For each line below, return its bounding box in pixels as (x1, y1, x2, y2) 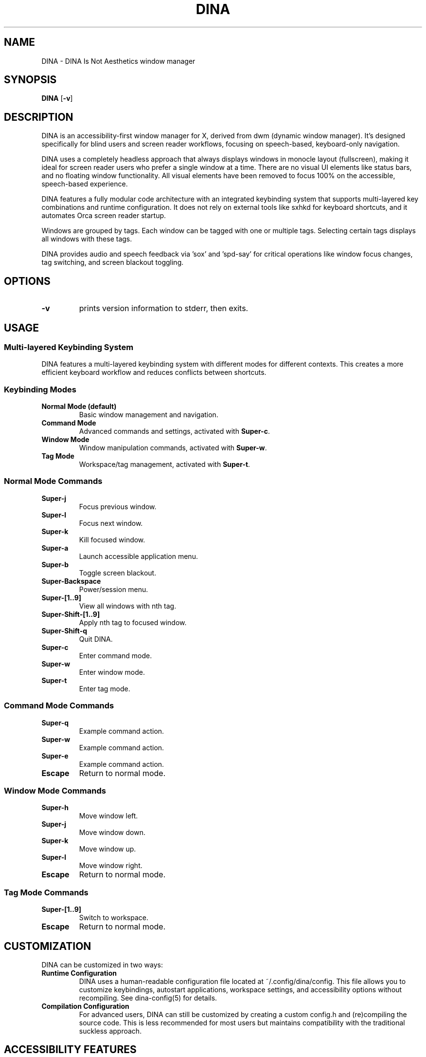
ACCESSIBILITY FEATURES (4, 1043, 137, 1056)
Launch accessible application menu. (79, 552, 198, 560)
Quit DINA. (79, 634, 113, 643)
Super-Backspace (41, 576, 101, 585)
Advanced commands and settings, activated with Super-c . (79, 427, 270, 436)
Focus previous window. (79, 502, 157, 511)
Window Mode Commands (4, 785, 106, 796)
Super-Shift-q (41, 626, 88, 635)
